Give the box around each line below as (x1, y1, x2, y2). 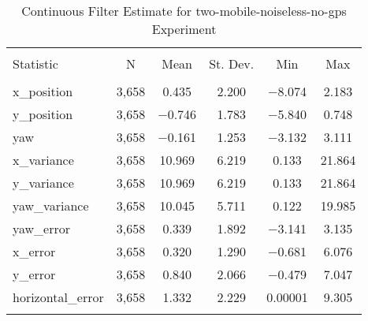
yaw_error (13, 219, 71, 237)
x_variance (13, 151, 74, 169)
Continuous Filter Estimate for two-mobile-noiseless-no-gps (21, 2, 347, 20)
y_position (13, 105, 73, 123)
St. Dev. (209, 54, 255, 73)
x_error (13, 242, 56, 260)
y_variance (13, 174, 74, 192)
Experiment (151, 20, 217, 38)
